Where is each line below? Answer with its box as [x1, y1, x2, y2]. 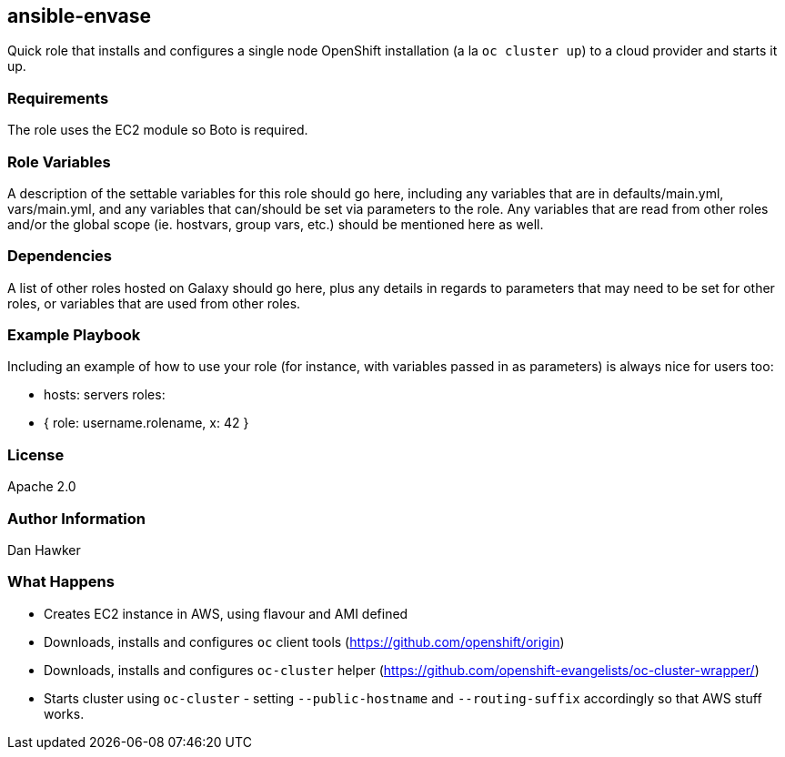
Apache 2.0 [7, 479, 76, 495]
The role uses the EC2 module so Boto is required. [7, 122, 308, 138]
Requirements [7, 88, 109, 107]
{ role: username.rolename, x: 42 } [44, 415, 249, 431]
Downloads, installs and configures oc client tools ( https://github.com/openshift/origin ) [44, 633, 565, 650]
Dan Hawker [7, 541, 81, 558]
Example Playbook [7, 326, 141, 345]
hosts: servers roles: [44, 387, 166, 403]
